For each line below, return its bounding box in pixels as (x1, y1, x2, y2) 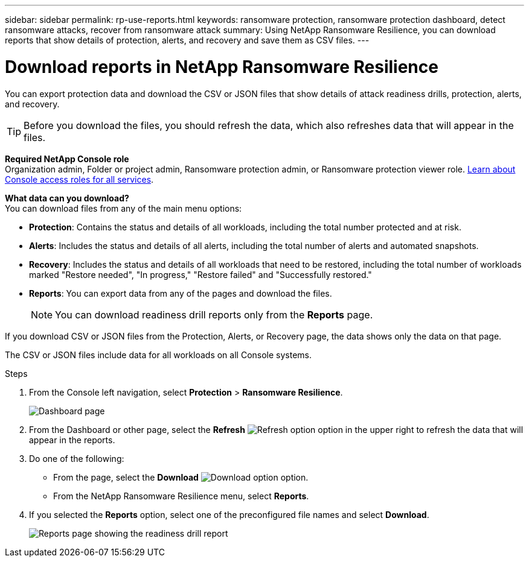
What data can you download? (5, 192, 129, 203)
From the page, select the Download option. (53, 472, 309, 482)
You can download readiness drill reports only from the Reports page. (55, 308, 373, 321)
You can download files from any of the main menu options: (5, 203, 242, 213)
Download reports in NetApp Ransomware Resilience (5, 56, 438, 77)
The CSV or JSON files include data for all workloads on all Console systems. (5, 349, 312, 360)
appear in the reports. (29, 434, 115, 445)
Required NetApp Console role (5, 153, 129, 164)
